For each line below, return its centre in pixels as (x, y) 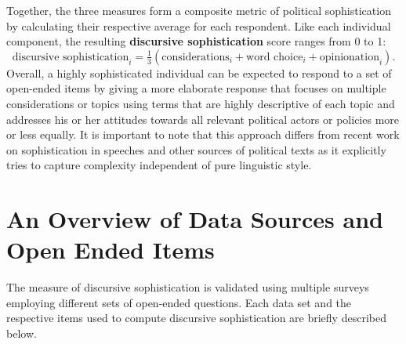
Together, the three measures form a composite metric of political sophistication (199, 10)
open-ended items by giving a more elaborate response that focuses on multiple (196, 88)
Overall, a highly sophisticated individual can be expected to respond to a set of (199, 72)
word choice (275, 57)
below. (22, 333)
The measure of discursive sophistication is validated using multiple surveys (188, 287)
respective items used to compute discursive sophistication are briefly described (196, 318)
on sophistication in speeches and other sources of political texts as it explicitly (196, 149)
